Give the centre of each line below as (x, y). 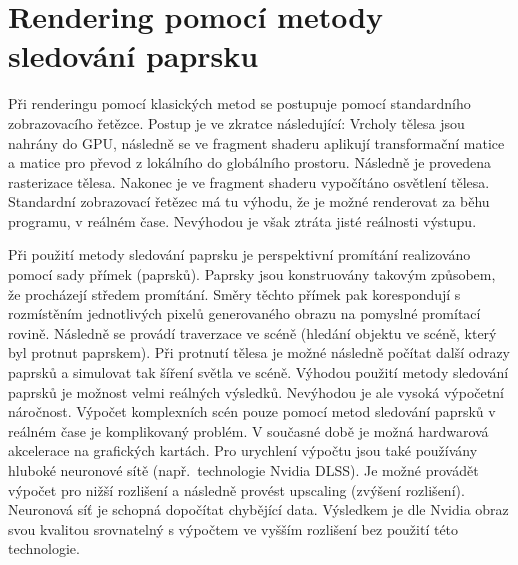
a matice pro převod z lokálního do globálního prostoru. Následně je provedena (249, 162)
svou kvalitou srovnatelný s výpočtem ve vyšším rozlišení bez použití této (233, 528)
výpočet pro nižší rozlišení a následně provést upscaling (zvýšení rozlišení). (236, 489)
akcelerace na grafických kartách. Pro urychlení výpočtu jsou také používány (243, 450)
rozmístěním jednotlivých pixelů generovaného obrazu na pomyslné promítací (244, 313)
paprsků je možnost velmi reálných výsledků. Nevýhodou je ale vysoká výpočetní (256, 391)
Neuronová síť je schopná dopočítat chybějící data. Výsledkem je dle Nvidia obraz (258, 509)
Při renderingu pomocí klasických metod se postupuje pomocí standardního (239, 103)
